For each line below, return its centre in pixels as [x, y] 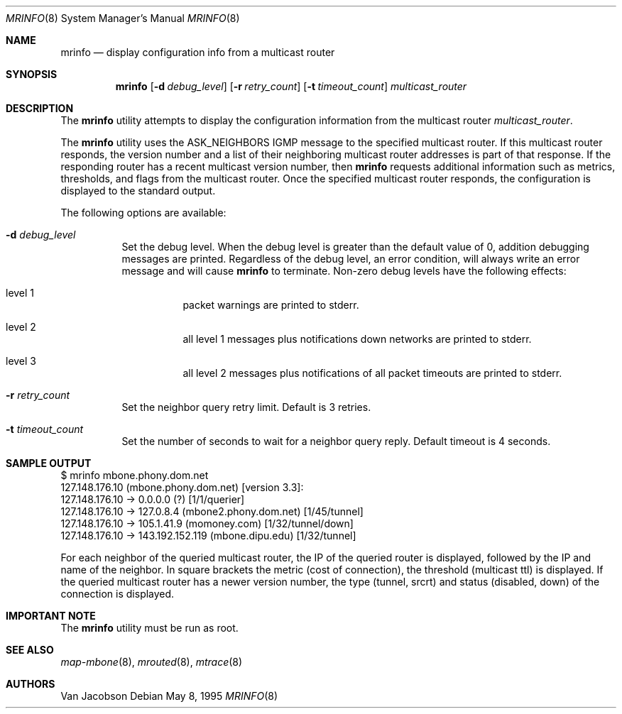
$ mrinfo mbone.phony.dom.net [135, 475]
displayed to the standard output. [138, 191]
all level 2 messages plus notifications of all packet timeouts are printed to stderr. [372, 373]
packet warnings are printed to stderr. [271, 305]
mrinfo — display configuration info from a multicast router [198, 52]
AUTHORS [31, 684]
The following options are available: [143, 213]
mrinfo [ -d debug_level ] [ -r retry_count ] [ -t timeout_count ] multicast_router [291, 86]
